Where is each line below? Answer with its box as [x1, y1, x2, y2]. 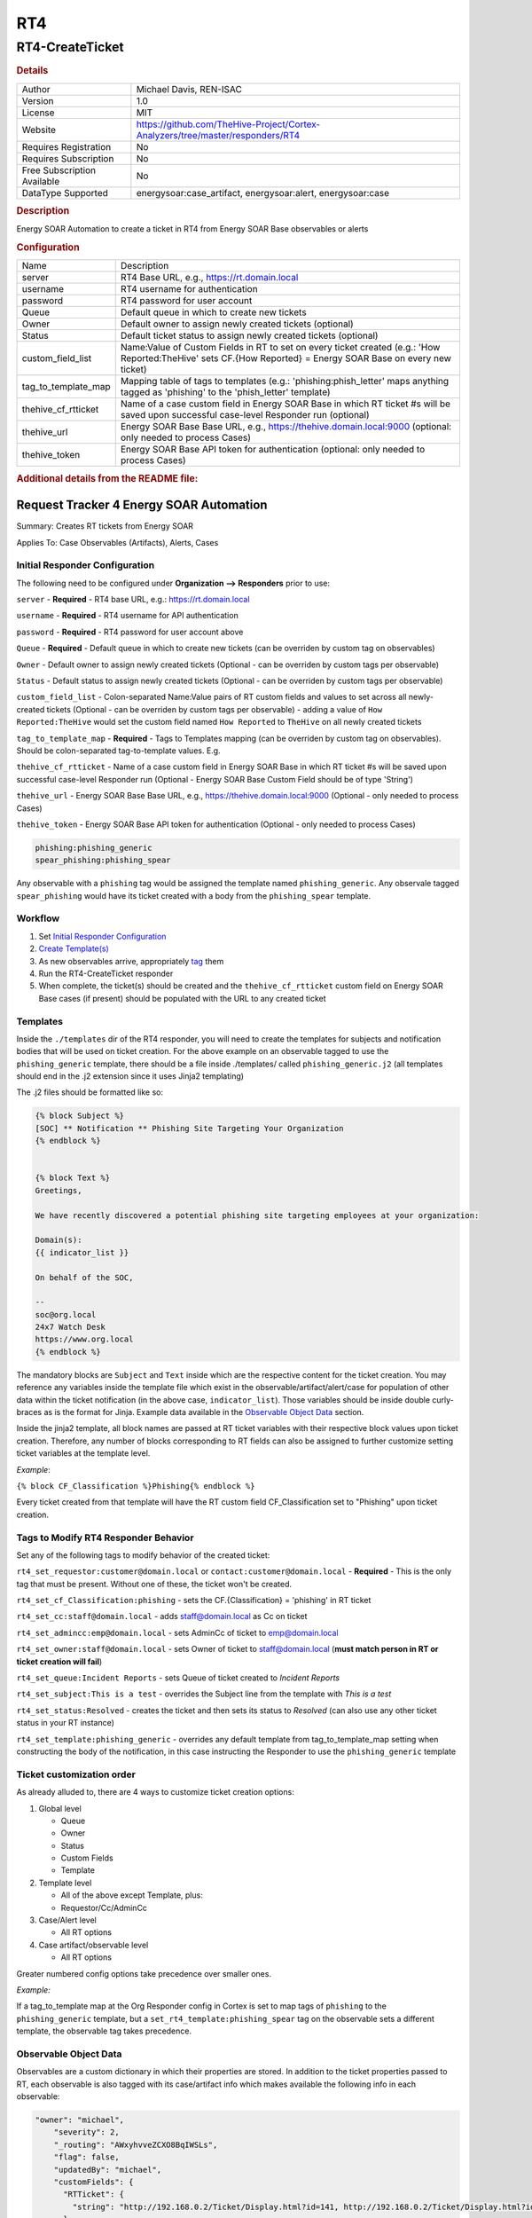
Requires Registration [21, 140, 112, 153]
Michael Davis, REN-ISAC [136, 83, 243, 95]
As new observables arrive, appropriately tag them [38, 956, 224, 966]
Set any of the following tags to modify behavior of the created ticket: [16, 1549, 270, 1561]
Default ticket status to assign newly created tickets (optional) [120, 329, 379, 342]
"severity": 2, [53, 2128, 120, 2137]
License [21, 106, 55, 119]
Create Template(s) [38, 943, 110, 954]
